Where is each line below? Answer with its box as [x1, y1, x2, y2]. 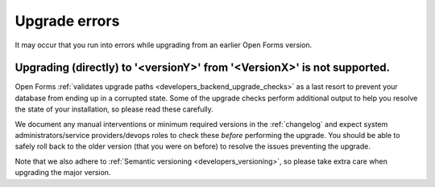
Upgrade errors [14, 12, 120, 30]
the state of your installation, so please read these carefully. [14, 104, 213, 114]
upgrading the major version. [14, 168, 111, 177]
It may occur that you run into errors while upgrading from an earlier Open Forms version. [14, 40, 313, 50]
